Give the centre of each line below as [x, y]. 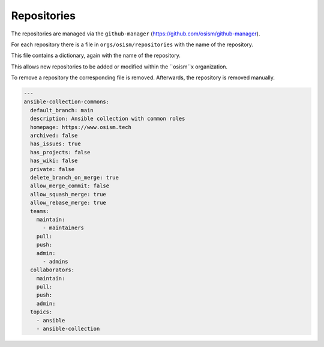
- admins [55, 261]
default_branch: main [62, 110]
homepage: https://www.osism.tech [81, 127]
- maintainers [63, 228]
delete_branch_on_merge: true [75, 177]
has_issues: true [55, 144]
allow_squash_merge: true [68, 194]
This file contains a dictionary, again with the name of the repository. [96, 56]
